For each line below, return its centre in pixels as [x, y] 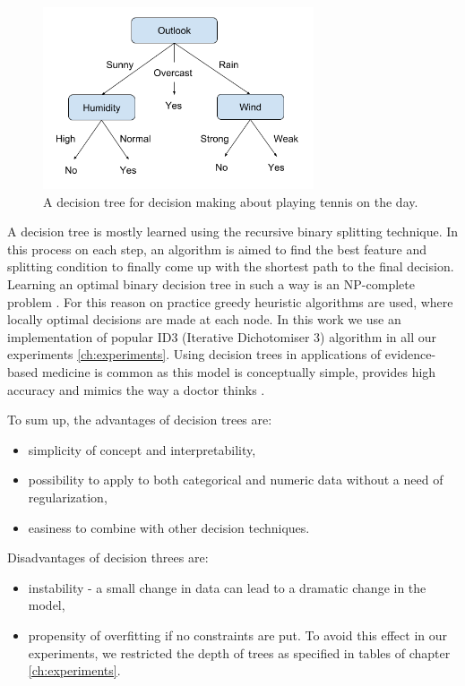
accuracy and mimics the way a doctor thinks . [136, 389]
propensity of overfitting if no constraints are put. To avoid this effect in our [237, 635]
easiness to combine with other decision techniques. [169, 527]
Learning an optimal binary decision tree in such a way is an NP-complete [211, 284]
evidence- [410, 354]
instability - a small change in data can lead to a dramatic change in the [227, 587]
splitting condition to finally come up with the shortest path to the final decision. [231, 266]
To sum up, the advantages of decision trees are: [140, 420]
